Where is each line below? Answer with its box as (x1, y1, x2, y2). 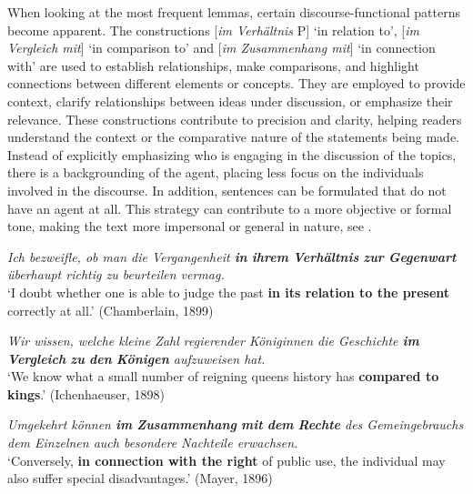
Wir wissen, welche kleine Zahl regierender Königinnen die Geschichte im (7, 331, 419, 350)
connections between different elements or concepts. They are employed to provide (7, 74, 466, 93)
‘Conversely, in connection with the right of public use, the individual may (7, 450, 446, 469)
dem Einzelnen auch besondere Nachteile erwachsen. (7, 433, 298, 452)
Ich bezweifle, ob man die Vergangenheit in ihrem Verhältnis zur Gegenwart (7, 247, 457, 266)
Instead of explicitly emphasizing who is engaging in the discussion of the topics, (7, 145, 457, 164)
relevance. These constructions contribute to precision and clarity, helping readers (7, 109, 462, 128)
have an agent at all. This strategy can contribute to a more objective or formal (7, 198, 452, 217)
